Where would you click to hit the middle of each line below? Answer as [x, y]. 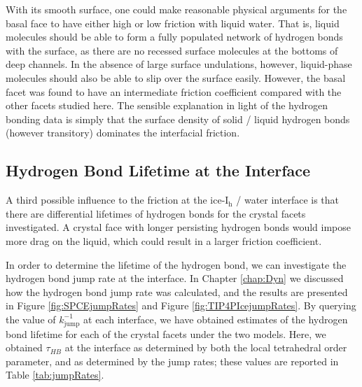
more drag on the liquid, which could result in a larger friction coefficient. [164, 240]
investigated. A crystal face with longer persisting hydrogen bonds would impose [178, 227]
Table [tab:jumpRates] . [55, 375]
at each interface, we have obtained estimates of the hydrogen [216, 319]
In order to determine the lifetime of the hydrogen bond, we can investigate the [176, 264]
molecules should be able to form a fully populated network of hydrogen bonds [174, 37]
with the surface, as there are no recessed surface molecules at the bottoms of [172, 50]
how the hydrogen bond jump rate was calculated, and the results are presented [177, 291]
